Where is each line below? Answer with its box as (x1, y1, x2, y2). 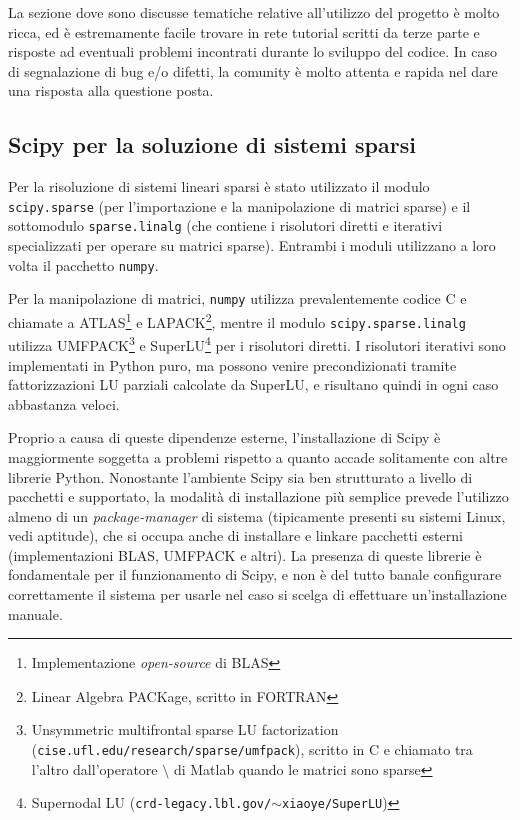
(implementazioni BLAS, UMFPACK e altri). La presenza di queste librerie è (8, 544, 482, 565)
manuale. (8, 603, 63, 624)
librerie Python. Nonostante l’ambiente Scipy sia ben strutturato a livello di (8, 466, 473, 487)
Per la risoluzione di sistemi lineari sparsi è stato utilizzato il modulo (8, 176, 430, 197)
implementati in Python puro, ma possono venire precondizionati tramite (8, 354, 457, 375)
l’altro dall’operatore (31, 758, 158, 779)
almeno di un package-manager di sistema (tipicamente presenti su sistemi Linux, (8, 505, 506, 526)
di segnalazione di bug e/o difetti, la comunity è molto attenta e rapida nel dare (8, 60, 498, 81)
